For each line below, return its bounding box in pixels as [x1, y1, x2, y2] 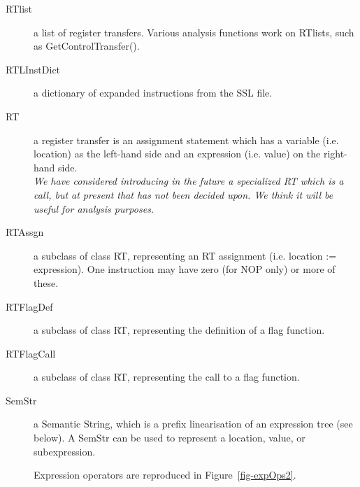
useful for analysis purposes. [34, 201, 154, 216]
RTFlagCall [6, 346, 56, 360]
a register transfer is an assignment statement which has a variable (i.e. [34, 132, 339, 147]
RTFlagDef [6, 299, 53, 313]
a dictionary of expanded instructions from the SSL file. [34, 85, 273, 100]
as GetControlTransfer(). [34, 38, 140, 53]
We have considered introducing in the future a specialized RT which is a [34, 174, 344, 188]
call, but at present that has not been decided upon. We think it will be [34, 187, 333, 202]
